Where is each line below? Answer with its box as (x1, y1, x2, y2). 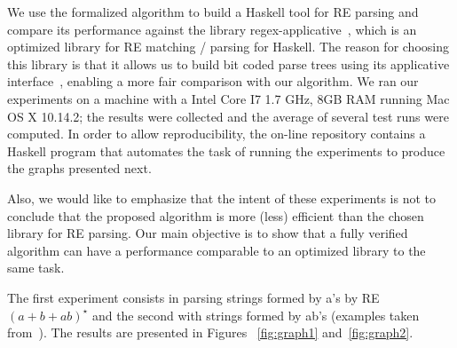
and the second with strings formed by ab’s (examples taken (91, 305, 420, 324)
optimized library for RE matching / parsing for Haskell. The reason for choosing (7, 37, 449, 56)
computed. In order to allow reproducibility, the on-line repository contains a (7, 124, 426, 143)
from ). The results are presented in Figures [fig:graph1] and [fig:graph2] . (7, 323, 414, 342)
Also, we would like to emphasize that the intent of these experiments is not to (7, 188, 436, 207)
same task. (7, 258, 65, 277)
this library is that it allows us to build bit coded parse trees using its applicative (7, 54, 450, 73)
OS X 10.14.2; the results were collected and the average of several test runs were (7, 107, 449, 125)
